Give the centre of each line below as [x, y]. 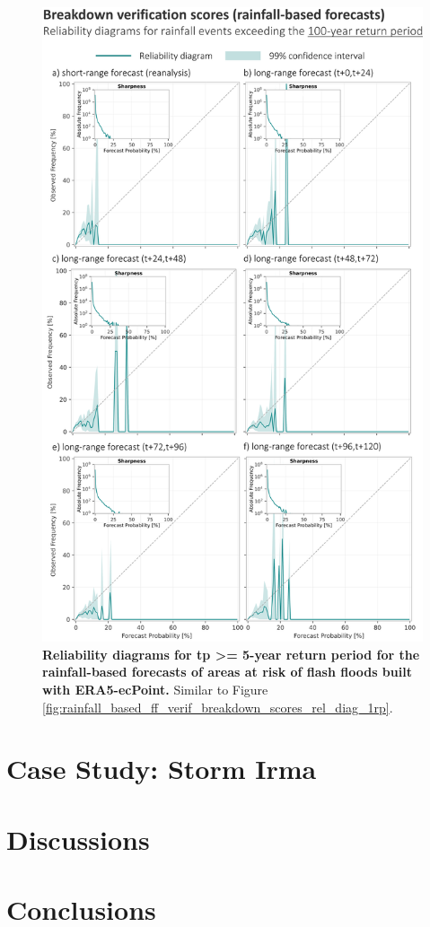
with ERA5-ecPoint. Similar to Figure [155, 689]
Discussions [78, 839]
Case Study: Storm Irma [162, 769]
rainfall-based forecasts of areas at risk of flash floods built [227, 672]
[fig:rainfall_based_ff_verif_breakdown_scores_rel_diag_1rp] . [218, 707]
